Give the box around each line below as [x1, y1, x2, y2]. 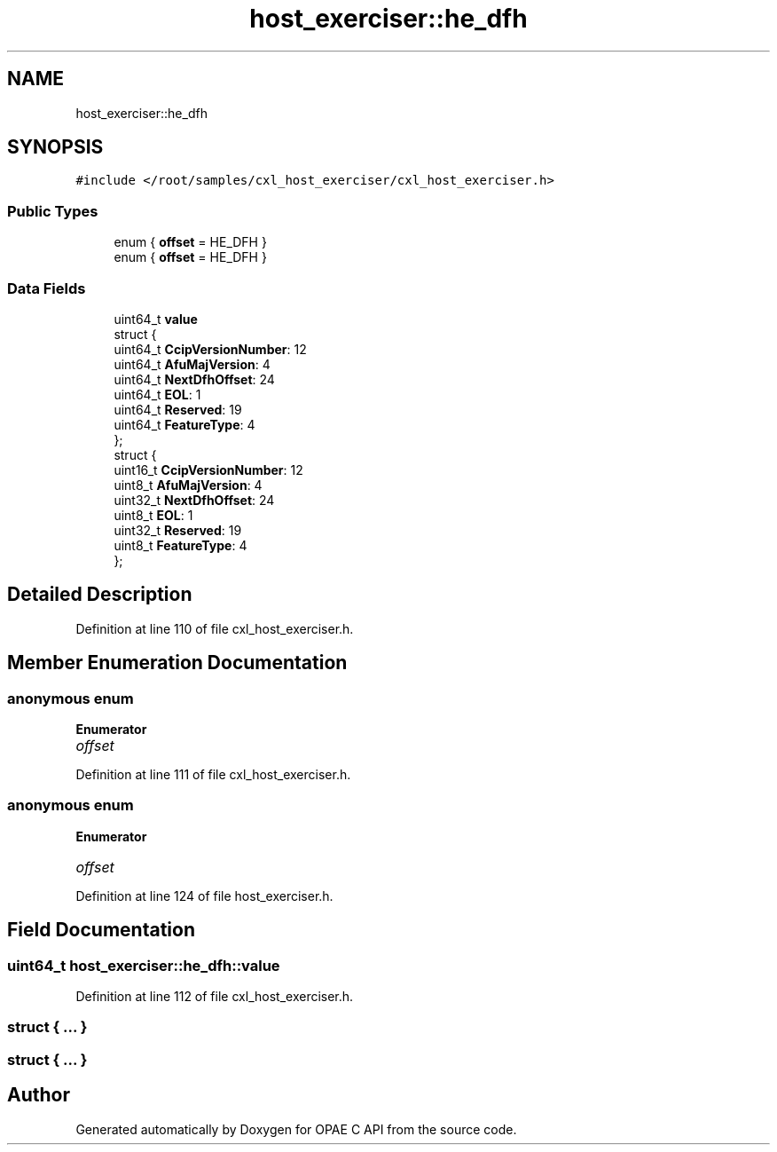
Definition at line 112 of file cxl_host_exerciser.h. [75, 988, 354, 1004]
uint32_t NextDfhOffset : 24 [114, 492, 275, 508]
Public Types [7, 201, 98, 220]
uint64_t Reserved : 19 [114, 401, 242, 417]
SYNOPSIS [7, 136, 104, 159]
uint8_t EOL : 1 [114, 507, 193, 523]
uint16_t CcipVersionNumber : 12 [114, 462, 303, 477]
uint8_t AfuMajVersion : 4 [114, 477, 263, 493]
